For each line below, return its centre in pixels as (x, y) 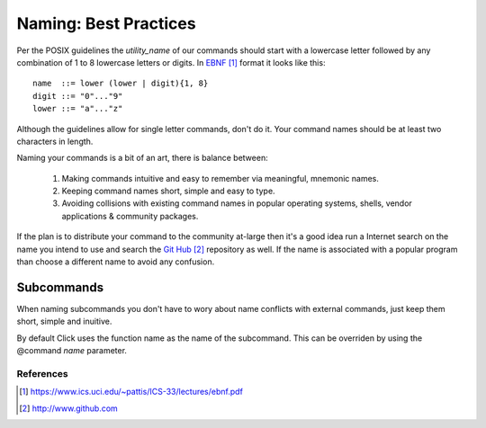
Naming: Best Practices (107, 23)
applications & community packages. (130, 216)
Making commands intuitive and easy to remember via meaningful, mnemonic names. (220, 178)
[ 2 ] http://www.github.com (69, 408)
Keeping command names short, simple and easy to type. (168, 191)
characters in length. (55, 141)
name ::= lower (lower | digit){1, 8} (121, 84)
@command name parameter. (72, 351)
